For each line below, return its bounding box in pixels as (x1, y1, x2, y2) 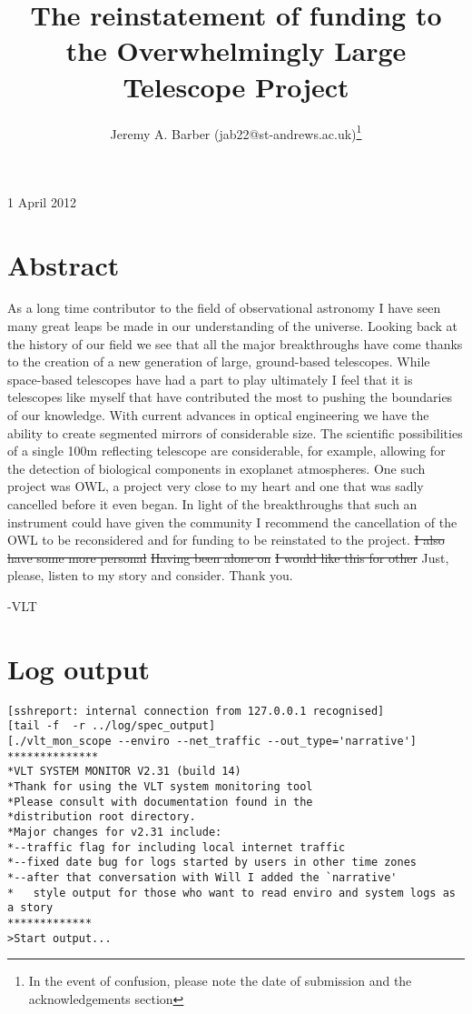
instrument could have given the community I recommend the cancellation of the (7, 512, 457, 531)
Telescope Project (123, 67, 349, 105)
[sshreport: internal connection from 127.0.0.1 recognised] (7, 704, 385, 718)
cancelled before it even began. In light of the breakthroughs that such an (7, 495, 418, 513)
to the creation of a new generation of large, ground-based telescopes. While (7, 352, 430, 371)
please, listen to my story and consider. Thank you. (7, 566, 293, 585)
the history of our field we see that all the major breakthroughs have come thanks (7, 334, 463, 353)
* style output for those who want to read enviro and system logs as (7, 886, 456, 899)
